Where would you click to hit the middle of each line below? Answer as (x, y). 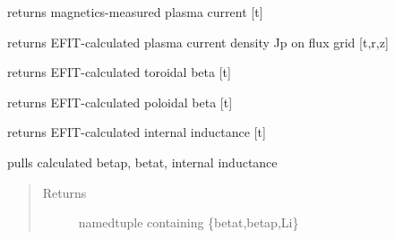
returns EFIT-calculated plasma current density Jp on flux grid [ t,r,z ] (198, 42)
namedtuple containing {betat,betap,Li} (189, 222)
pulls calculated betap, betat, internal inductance (142, 162)
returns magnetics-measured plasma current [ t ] (135, 12)
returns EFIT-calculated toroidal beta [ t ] (119, 72)
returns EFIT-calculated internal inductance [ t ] (137, 132)
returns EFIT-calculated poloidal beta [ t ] (120, 102)
